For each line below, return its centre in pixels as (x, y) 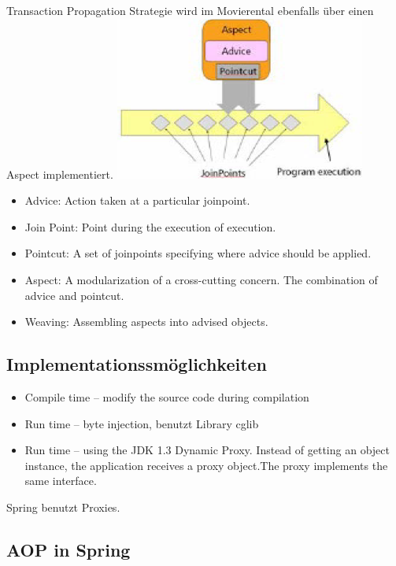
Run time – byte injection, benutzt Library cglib (142, 423)
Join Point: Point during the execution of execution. (150, 226)
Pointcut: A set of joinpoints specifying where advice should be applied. (198, 253)
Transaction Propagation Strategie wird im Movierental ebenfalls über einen (190, 10)
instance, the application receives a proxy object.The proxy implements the (206, 465)
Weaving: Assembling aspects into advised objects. (146, 322)
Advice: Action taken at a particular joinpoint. (137, 200)
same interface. (61, 481)
